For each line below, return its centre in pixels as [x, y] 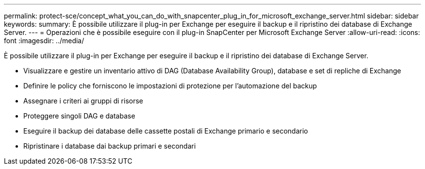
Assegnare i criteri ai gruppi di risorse [83, 101]
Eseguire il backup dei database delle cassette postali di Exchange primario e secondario [166, 131]
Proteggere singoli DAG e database [79, 116]
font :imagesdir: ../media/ [44, 41]
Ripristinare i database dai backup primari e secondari [110, 146]
